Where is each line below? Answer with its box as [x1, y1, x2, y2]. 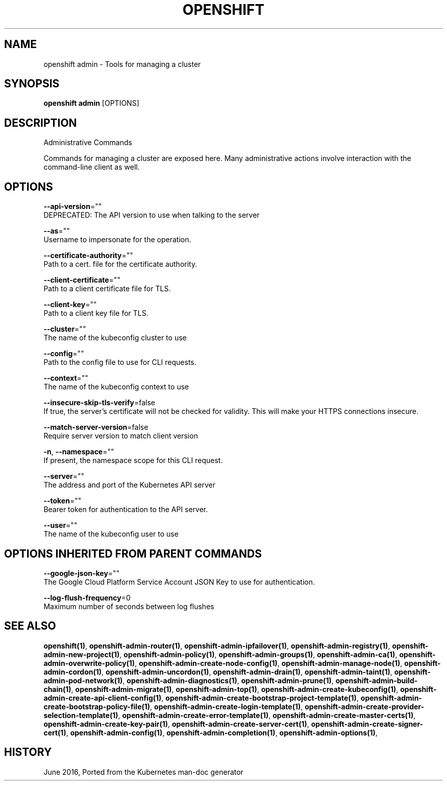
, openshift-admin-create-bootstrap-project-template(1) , [161, 693, 359, 702]
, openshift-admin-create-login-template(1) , [150, 702, 303, 711]
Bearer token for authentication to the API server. [43, 505, 208, 514]
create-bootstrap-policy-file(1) [43, 702, 151, 711]
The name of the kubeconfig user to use [43, 529, 179, 539]
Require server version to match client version [43, 431, 198, 441]
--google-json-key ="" [43, 568, 120, 578]
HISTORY [4, 746, 52, 759]
